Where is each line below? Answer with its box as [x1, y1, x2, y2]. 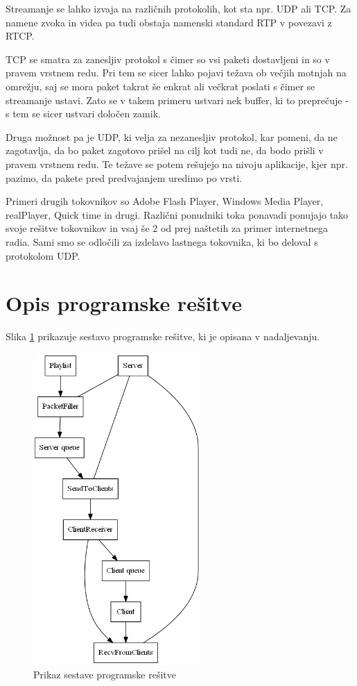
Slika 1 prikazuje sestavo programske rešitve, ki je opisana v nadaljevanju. [6, 329, 320, 344]
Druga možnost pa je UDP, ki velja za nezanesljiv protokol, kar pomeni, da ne [6, 129, 338, 144]
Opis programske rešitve [6, 289, 242, 317]
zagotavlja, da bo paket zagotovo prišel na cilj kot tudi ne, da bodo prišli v [6, 143, 324, 158]
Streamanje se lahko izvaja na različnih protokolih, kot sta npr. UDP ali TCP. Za [6, 1, 351, 15]
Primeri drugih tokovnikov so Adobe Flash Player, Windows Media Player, [6, 194, 324, 208]
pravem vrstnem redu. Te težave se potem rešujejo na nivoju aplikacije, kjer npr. [6, 156, 348, 171]
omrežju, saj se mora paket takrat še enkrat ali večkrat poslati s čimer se [6, 78, 315, 93]
